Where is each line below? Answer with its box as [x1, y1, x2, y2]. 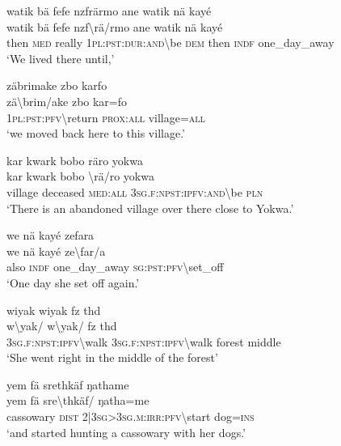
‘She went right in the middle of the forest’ [6, 349, 218, 366]
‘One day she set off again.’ [6, 274, 140, 291]
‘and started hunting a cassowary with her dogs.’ [6, 423, 246, 440]
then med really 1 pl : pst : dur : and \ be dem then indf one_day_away [6, 34, 335, 51]
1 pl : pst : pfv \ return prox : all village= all [6, 108, 205, 125]
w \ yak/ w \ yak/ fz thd [6, 317, 117, 334]
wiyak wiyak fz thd [6, 301, 101, 318]
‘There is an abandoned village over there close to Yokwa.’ [6, 199, 294, 216]
